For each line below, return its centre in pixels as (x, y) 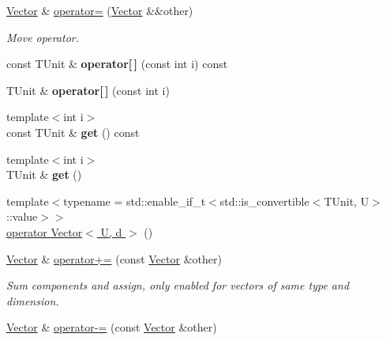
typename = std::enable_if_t (135, 201)
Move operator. (43, 37)
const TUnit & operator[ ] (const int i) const (117, 64)
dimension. (33, 300)
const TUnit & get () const (73, 132)
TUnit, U (347, 201)
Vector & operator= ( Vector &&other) (100, 10)
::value (22, 216)
